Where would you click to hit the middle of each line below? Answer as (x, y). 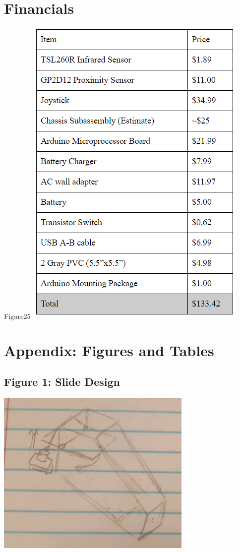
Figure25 (17, 316)
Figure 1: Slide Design (62, 382)
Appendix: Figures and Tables (109, 350)
